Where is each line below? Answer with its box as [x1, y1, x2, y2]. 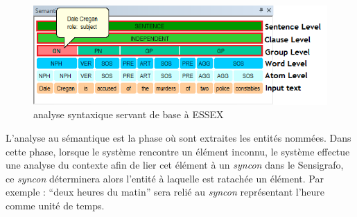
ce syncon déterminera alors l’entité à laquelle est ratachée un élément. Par [6, 171, 324, 185]
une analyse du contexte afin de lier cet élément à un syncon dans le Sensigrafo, [6, 158, 344, 172]
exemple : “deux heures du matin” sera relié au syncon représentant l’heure [6, 185, 325, 199]
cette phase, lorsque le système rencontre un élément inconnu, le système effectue [6, 144, 350, 158]
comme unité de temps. [6, 198, 105, 212]
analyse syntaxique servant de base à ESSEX [33, 107, 224, 122]
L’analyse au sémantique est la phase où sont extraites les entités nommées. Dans [6, 130, 351, 144]
